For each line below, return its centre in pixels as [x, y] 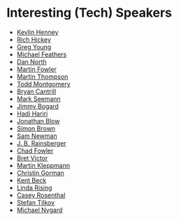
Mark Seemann [38, 98]
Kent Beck [31, 180]
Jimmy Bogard [37, 106]
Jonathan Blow [38, 121]
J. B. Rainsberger [42, 143]
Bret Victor [32, 158]
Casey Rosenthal [41, 195]
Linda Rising [34, 188]
